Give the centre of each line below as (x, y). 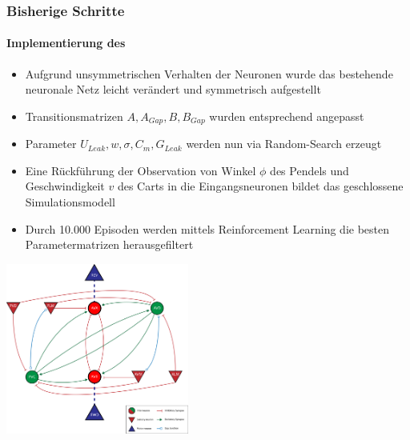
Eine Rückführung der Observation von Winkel (141, 170)
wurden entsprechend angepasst (287, 116)
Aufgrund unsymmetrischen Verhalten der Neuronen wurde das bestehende (209, 73)
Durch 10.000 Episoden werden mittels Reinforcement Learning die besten (207, 228)
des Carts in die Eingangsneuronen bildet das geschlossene (260, 186)
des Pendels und (310, 170)
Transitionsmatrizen (74, 116)
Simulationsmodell (70, 202)
